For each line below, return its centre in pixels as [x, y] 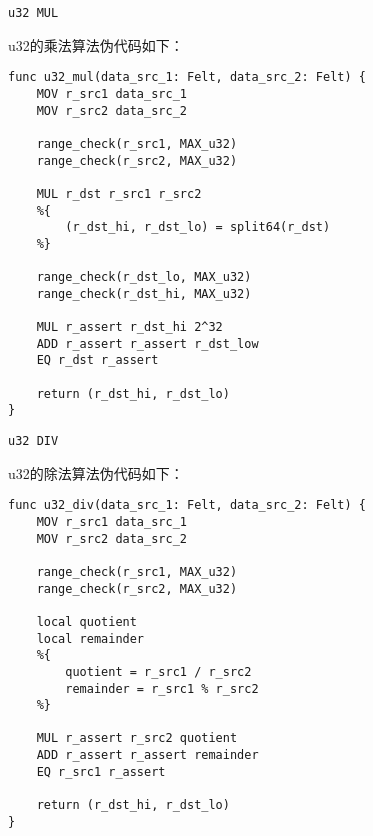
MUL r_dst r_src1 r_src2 [119, 193]
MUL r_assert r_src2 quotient [137, 738]
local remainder [90, 638]
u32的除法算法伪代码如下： [96, 472]
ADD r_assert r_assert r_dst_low [147, 343]
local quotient [86, 621]
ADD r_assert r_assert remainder [147, 755]
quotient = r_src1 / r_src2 [158, 671]
